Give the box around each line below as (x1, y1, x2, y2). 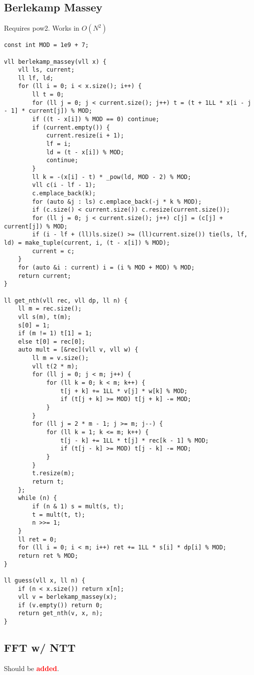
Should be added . (4, 663, 59, 673)
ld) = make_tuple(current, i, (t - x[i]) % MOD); (4, 239, 170, 246)
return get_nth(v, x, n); (18, 610, 103, 617)
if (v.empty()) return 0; (18, 601, 103, 609)
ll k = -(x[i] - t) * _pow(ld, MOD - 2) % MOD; (32, 173, 191, 180)
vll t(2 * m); (32, 362, 78, 370)
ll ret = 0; (18, 536, 57, 543)
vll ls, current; (18, 66, 75, 74)
